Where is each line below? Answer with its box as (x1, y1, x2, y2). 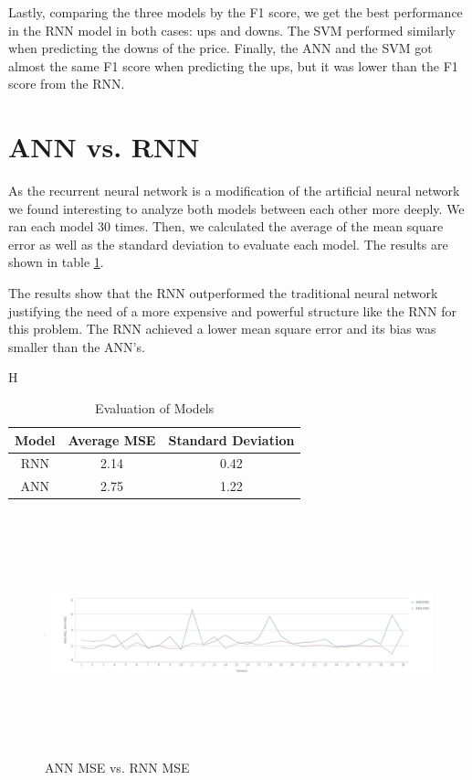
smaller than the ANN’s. (8, 337, 145, 356)
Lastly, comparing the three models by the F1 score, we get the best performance (8, 3, 463, 21)
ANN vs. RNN (8, 128, 200, 166)
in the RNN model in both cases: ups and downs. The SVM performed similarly (8, 20, 456, 39)
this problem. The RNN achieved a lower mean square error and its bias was (8, 319, 436, 338)
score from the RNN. (8, 74, 125, 93)
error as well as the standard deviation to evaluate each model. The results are (8, 234, 448, 253)
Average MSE (68, 430, 156, 449)
